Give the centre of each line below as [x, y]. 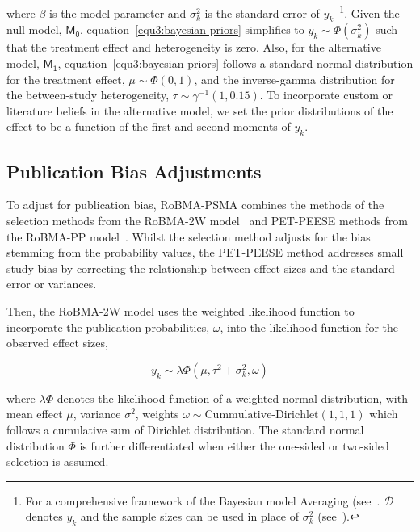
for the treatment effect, [66, 79]
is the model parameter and [118, 13]
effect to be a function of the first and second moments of [149, 126]
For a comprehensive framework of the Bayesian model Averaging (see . [203, 500]
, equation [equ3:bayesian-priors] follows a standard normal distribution [235, 63]
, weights [157, 414]
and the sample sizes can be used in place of [190, 516]
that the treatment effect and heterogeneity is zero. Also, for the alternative [194, 47]
